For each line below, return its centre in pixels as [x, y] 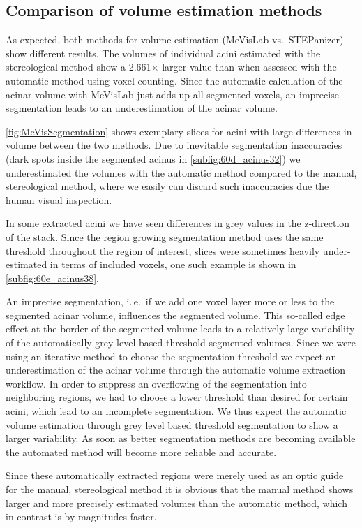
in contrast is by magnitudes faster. [81, 516]
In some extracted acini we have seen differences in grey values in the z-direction [178, 223]
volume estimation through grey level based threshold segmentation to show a [172, 424]
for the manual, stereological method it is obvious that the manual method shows [180, 489]
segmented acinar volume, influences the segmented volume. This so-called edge [175, 315]
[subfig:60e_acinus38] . [52, 278]
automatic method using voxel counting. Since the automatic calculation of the [174, 80]
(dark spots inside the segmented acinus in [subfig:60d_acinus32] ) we [153, 158]
